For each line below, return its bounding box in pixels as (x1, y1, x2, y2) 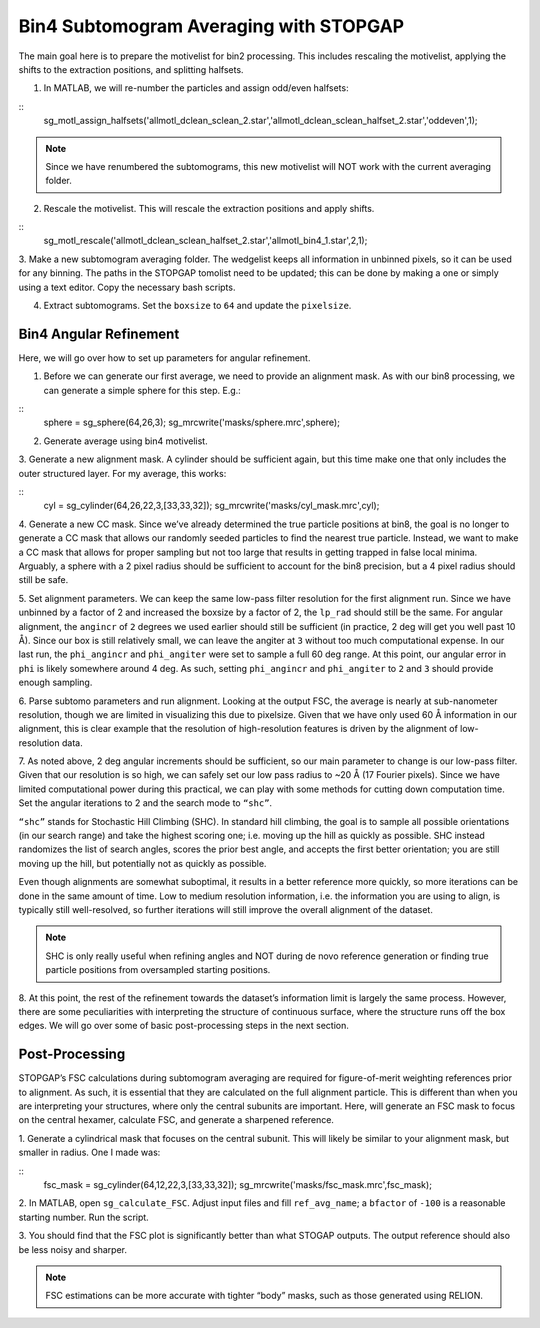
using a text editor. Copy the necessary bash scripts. (18, 281, 236, 293)
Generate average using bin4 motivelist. (43, 435, 209, 447)
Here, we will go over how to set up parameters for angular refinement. (18, 351, 311, 364)
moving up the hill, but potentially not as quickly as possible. (18, 857, 267, 869)
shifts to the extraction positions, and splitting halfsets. (18, 63, 244, 75)
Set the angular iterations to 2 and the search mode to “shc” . (18, 797, 273, 809)
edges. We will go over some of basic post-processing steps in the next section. (18, 1020, 350, 1032)
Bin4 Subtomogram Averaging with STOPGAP (18, 15, 405, 37)
